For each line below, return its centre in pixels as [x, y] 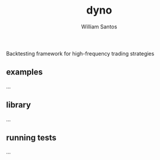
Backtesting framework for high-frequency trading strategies [80, 53]
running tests [31, 137]
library [19, 105]
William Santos [99, 27]
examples [25, 72]
